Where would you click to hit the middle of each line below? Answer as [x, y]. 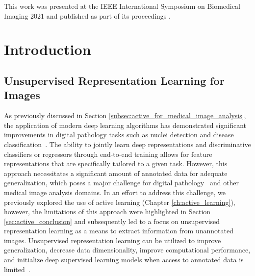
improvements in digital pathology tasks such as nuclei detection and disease [119, 135]
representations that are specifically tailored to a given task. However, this [116, 163]
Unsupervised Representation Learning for [114, 80]
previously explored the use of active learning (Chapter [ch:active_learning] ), [120, 202]
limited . [17, 269]
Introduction [48, 49]
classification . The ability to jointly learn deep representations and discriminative [127, 144]
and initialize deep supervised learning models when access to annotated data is [124, 260]
